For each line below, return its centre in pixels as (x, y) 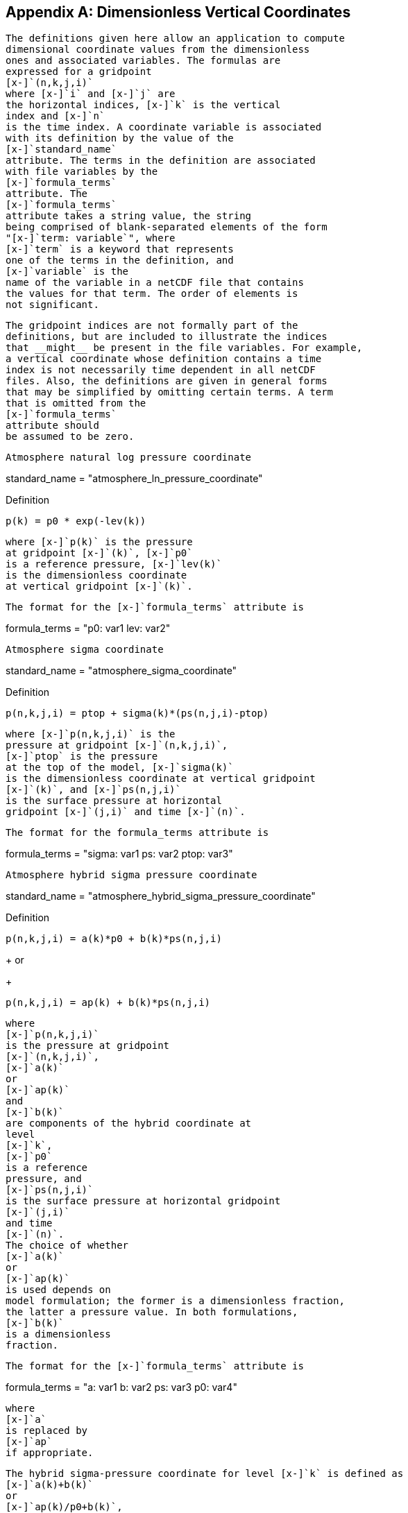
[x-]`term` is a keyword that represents (120, 249)
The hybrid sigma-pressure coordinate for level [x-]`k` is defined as (205, 1474)
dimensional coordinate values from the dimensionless (158, 50)
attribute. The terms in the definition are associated (161, 161)
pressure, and (44, 1179)
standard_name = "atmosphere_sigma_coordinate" (121, 671)
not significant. (52, 305)
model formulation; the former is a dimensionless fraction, (175, 1301)
